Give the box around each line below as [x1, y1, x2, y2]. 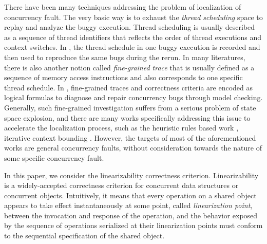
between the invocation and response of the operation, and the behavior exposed [4, 210, 258, 220]
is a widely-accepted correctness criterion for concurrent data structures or [4, 180, 239, 191]
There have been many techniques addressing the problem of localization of [4, 2, 241, 12]
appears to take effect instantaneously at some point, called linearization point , [4, 200, 253, 211]
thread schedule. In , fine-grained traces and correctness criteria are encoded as [4, 82, 253, 92]
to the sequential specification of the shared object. [4, 230, 165, 241]
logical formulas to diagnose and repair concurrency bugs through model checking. [4, 92, 263, 103]
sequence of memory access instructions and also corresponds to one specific [4, 72, 243, 83]
